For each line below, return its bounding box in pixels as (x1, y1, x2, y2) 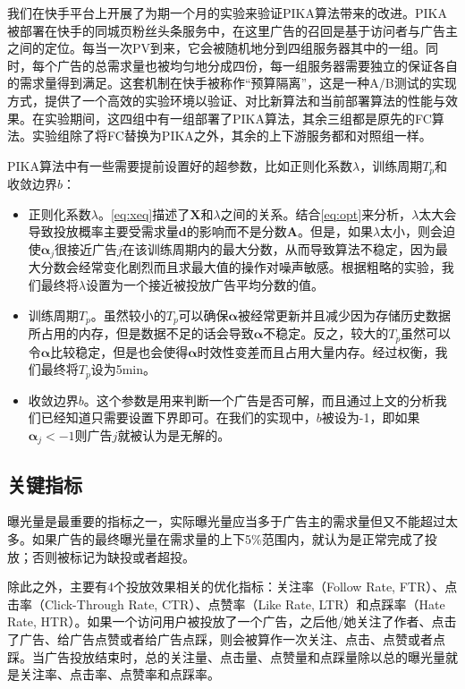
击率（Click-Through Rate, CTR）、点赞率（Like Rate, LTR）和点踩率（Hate (7, 594, 445, 613)
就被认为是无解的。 (117, 425, 231, 444)
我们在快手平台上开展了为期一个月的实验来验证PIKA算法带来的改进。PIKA (7, 4, 447, 21)
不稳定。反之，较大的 (263, 324, 389, 343)
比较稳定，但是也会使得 (50, 342, 189, 361)
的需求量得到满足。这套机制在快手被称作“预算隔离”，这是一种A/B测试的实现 (7, 73, 457, 92)
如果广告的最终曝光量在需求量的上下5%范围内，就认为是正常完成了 (31, 530, 425, 549)
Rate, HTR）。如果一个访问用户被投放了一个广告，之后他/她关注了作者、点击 (7, 612, 457, 631)
